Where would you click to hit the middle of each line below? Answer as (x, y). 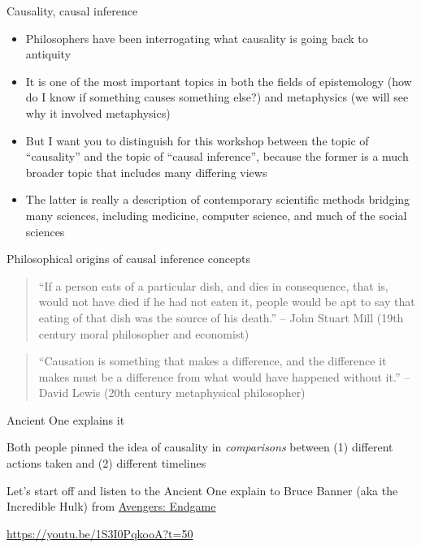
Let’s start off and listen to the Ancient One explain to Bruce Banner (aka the (202, 490)
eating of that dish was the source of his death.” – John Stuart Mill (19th (221, 317)
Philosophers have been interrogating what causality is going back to (197, 38)
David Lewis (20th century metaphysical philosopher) (172, 393)
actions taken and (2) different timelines (106, 463)
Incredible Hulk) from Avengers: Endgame (111, 506)
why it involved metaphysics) (98, 112)
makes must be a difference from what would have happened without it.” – (224, 376)
